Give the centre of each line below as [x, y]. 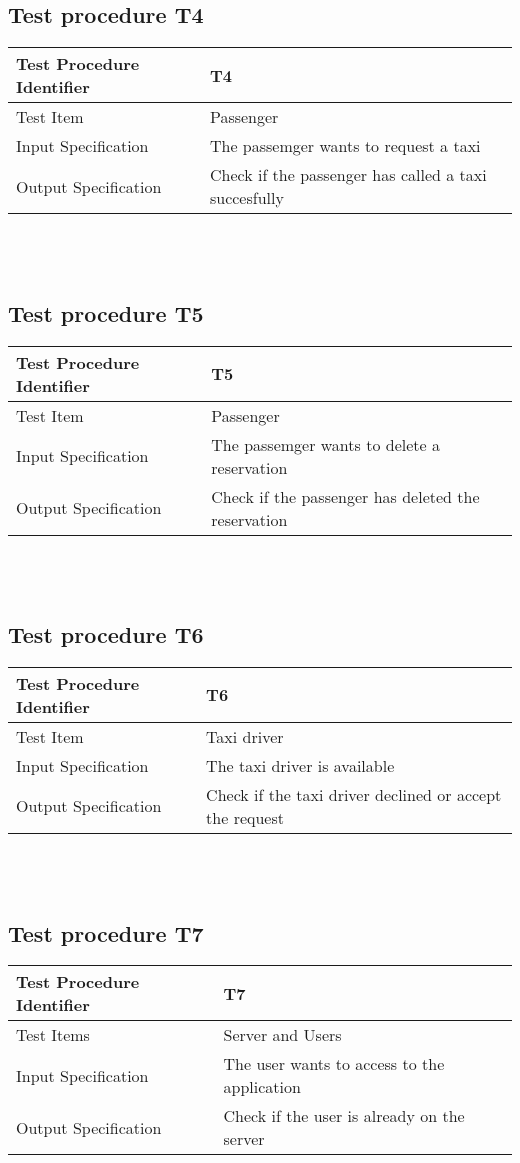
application [262, 1087]
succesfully [246, 198]
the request [245, 817]
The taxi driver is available [300, 765]
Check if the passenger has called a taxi [348, 175]
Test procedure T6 [106, 634]
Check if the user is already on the [344, 1116]
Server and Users [282, 1035]
